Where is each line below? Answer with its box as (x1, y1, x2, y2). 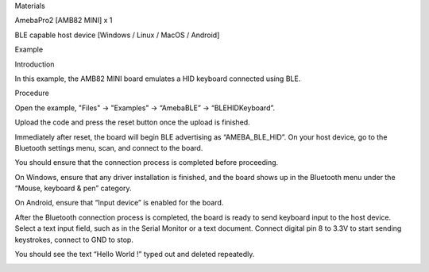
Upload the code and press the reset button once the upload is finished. (14, 117, 250, 127)
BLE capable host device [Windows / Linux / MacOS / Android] (14, 30, 220, 40)
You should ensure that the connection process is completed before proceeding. (14, 158, 279, 167)
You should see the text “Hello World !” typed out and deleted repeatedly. (14, 250, 255, 259)
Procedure (14, 88, 49, 98)
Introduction (14, 59, 55, 69)
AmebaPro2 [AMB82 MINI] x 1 (14, 16, 113, 25)
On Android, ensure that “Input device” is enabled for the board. (14, 198, 224, 208)
